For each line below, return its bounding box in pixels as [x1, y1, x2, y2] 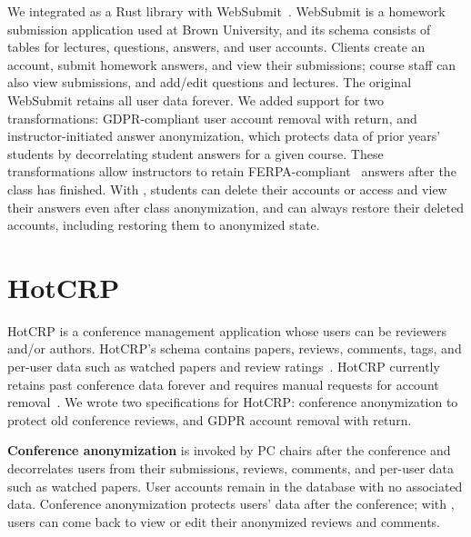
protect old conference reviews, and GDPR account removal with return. [7, 410, 412, 429]
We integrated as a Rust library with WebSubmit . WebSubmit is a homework [7, 2, 446, 20]
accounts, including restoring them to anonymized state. [7, 215, 320, 234]
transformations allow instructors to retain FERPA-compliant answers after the [7, 162, 456, 181]
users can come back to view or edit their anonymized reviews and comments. [7, 512, 440, 531]
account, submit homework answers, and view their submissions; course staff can [7, 55, 456, 74]
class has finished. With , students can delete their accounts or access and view [7, 179, 447, 198]
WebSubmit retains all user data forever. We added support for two [7, 90, 384, 109]
